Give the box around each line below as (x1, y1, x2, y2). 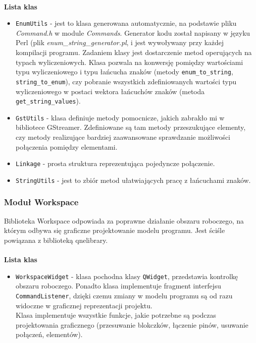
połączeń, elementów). (15, 329, 83, 340)
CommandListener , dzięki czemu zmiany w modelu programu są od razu (15, 290, 233, 300)
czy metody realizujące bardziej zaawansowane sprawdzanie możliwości (15, 132, 230, 142)
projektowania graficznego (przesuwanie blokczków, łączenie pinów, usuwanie (15, 319, 249, 330)
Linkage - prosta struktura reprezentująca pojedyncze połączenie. (15, 158, 215, 169)
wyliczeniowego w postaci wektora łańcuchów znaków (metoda (15, 86, 205, 96)
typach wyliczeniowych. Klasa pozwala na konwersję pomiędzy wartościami (15, 57, 243, 67)
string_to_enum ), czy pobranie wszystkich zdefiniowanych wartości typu (15, 76, 237, 86)
